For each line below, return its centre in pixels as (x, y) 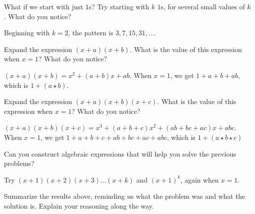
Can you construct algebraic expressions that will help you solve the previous (120, 153)
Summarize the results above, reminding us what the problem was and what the (125, 196)
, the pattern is (91, 33)
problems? (19, 163)
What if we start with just (44, 6)
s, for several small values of (203, 6)
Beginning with (27, 33)
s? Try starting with (119, 6)
